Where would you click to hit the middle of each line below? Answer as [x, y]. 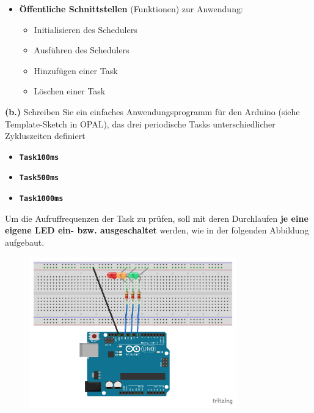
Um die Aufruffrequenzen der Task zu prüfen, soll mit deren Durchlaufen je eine [157, 218]
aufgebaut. [25, 242]
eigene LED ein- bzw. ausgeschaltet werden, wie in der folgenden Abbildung [157, 230]
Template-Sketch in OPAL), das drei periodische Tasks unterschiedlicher [140, 123]
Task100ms [39, 157]
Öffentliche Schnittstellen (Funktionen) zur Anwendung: [131, 9]
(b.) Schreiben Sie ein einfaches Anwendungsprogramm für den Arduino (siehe [152, 111]
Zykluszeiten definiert [45, 136]
